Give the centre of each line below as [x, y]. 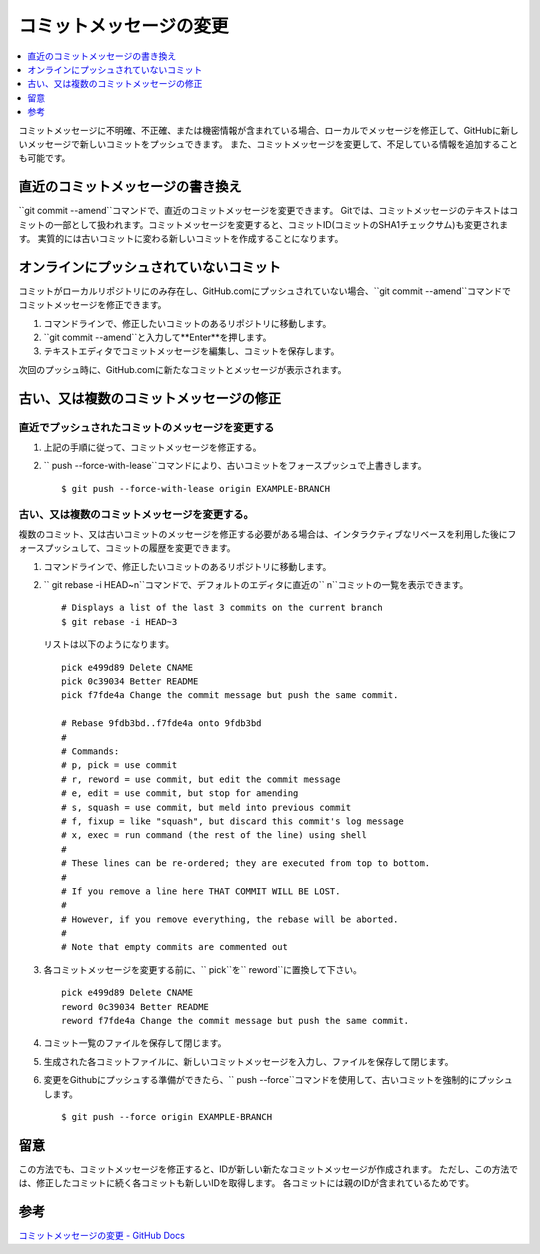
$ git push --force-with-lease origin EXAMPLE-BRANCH [195, 488]
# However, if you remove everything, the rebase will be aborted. [230, 919]
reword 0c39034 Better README [135, 1006]
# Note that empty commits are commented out [175, 947]
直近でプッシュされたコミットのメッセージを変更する [146, 427]
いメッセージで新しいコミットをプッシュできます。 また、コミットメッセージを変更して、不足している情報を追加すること [268, 144]
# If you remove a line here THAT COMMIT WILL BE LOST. [201, 891]
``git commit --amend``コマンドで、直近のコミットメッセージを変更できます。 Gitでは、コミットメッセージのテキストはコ [268, 211]
